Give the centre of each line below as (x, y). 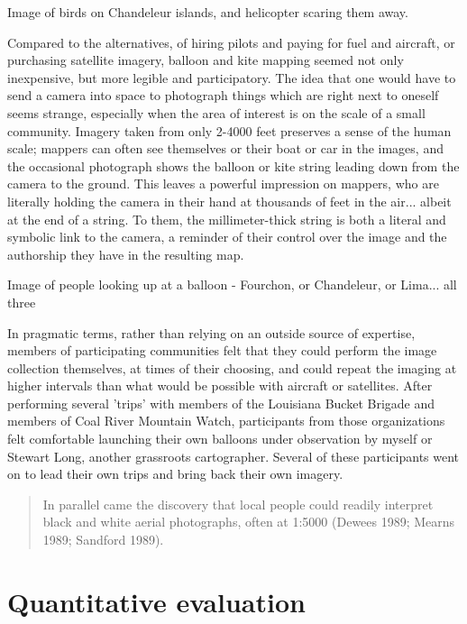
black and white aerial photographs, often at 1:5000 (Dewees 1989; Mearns (249, 522)
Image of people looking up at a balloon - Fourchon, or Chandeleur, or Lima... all (232, 284)
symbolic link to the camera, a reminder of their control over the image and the (227, 237)
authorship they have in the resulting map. (126, 254)
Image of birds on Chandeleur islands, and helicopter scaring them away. (208, 12)
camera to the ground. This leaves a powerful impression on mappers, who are (223, 184)
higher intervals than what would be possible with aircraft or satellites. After (220, 385)
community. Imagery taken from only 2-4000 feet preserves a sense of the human (229, 130)
